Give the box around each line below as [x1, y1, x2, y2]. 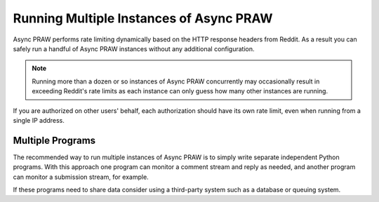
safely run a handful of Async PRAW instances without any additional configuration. [13, 44, 255, 53]
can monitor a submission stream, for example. [13, 173, 149, 181]
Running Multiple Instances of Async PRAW [13, 11, 273, 26]
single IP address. [13, 116, 65, 124]
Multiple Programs [13, 134, 96, 147]
